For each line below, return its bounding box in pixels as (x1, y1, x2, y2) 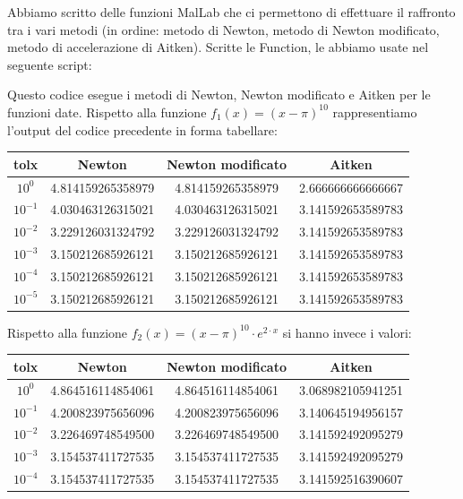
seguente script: (7, 55, 92, 73)
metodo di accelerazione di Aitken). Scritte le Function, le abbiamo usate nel (7, 38, 429, 56)
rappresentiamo (332, 102, 417, 121)
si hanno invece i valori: (282, 323, 412, 341)
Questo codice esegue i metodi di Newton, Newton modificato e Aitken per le (7, 85, 431, 104)
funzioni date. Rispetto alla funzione (7, 102, 207, 121)
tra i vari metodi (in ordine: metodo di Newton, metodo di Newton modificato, (7, 20, 440, 39)
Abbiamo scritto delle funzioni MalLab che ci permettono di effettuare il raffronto (7, 3, 456, 21)
